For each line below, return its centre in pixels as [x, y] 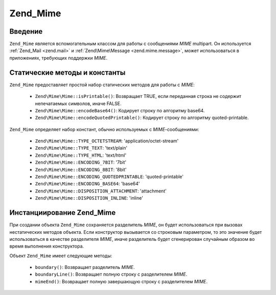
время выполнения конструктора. [47, 246]
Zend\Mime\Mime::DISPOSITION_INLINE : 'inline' [89, 198]
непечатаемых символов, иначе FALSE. [78, 103]
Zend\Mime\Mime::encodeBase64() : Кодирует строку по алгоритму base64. [120, 110]
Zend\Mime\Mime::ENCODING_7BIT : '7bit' [81, 162]
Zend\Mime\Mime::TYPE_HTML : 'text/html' [81, 155]
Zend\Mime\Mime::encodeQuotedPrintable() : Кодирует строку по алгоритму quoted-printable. [142, 118]
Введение [26, 31]
